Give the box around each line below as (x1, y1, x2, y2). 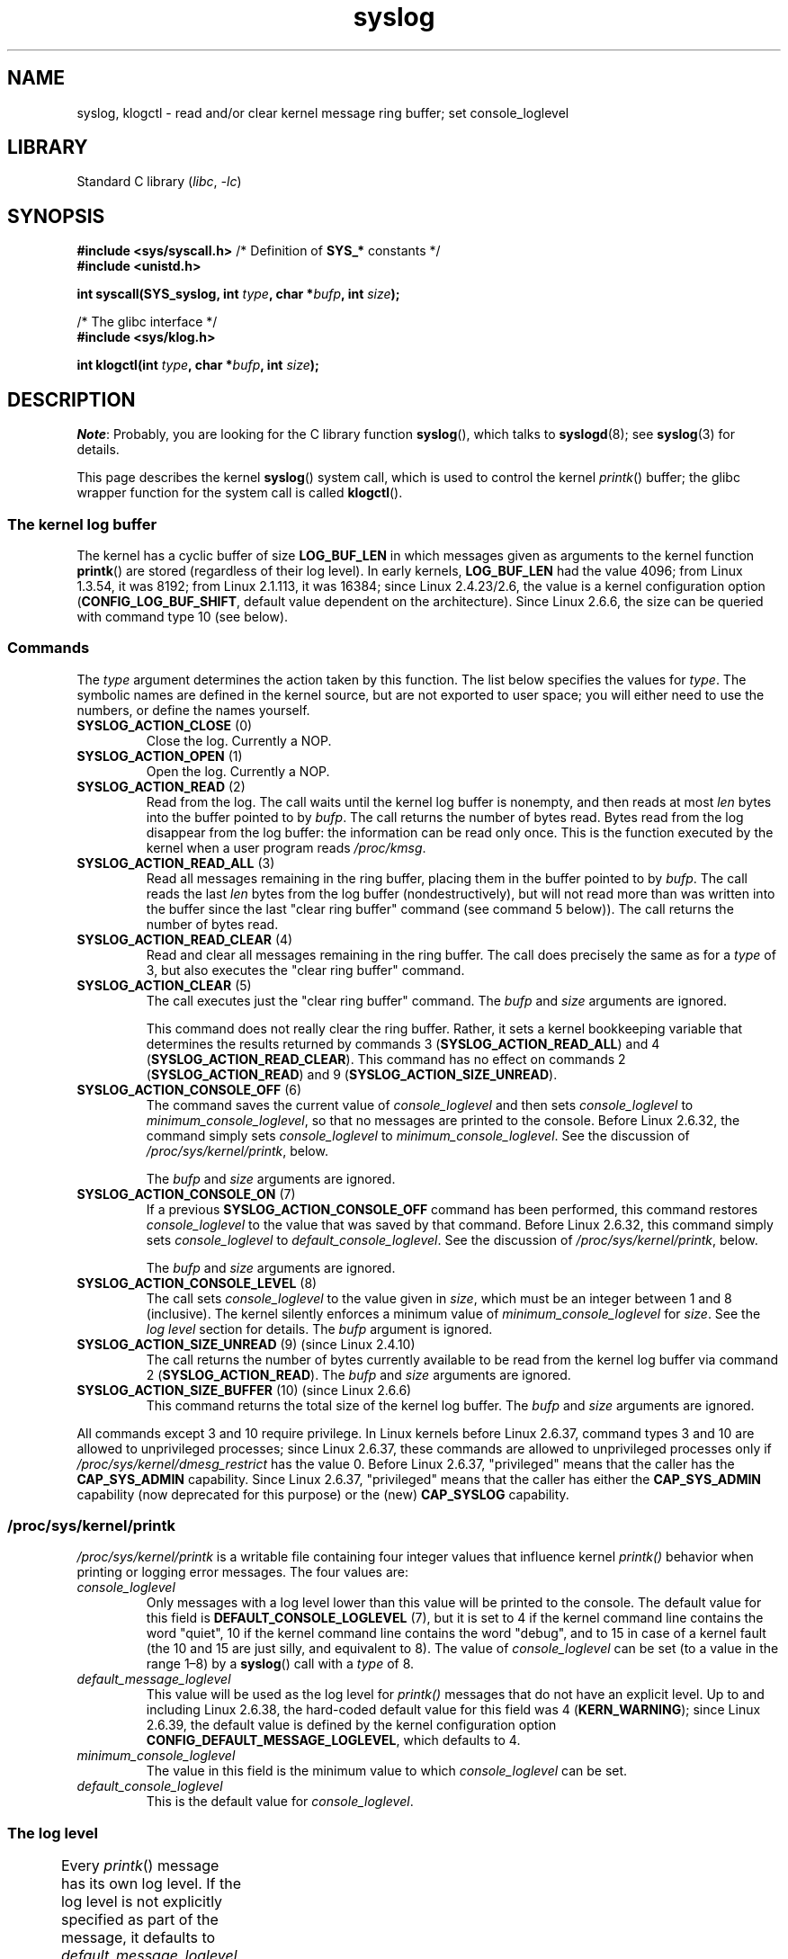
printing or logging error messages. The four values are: (76, 1564, 408, 1580)
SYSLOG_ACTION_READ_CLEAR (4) (76, 931, 293, 947)
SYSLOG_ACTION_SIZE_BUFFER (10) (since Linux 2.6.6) (76, 1382, 412, 1398)
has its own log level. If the (60, 1874, 242, 1893)
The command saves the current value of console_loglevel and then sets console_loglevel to (146, 1096, 694, 1113)
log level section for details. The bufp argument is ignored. (146, 1320, 493, 1337)
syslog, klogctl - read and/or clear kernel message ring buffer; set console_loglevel (76, 104, 569, 121)
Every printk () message (60, 1856, 219, 1875)
